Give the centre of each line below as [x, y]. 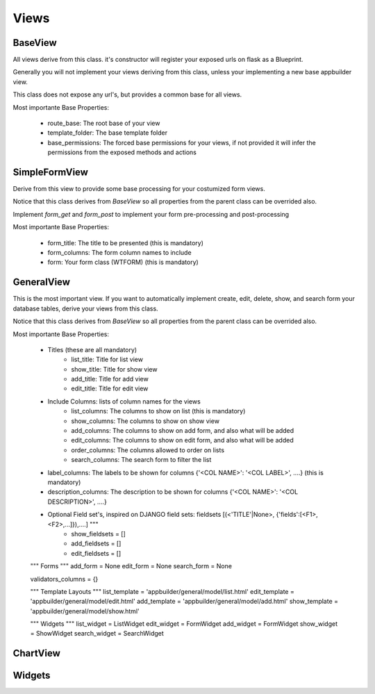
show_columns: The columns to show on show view [145, 421]
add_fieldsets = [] [96, 544]
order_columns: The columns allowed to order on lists [148, 450]
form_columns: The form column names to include [119, 253]
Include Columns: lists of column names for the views [124, 401]
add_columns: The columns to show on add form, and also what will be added [183, 431]
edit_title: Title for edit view [110, 388]
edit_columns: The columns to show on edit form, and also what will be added [183, 440]
